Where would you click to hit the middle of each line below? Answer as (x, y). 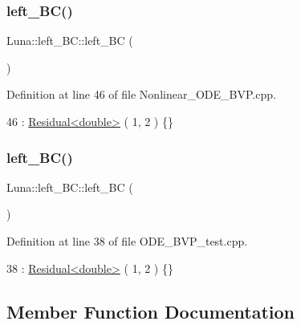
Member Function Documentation (151, 311)
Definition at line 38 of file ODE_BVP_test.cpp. (127, 241)
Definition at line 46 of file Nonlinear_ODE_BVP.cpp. (141, 94)
